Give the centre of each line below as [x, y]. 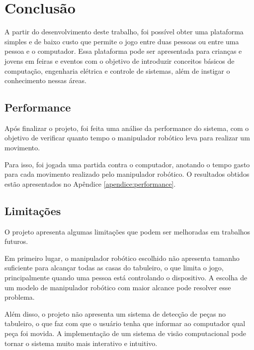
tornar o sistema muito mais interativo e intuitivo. [81, 343]
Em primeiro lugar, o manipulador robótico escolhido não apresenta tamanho [122, 258]
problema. [20, 297]
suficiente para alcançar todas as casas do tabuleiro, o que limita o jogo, [114, 268]
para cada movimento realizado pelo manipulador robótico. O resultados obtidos [127, 174]
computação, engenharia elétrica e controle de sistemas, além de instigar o [117, 70]
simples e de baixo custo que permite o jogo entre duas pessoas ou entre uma [122, 41]
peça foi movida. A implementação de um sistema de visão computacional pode [125, 333]
